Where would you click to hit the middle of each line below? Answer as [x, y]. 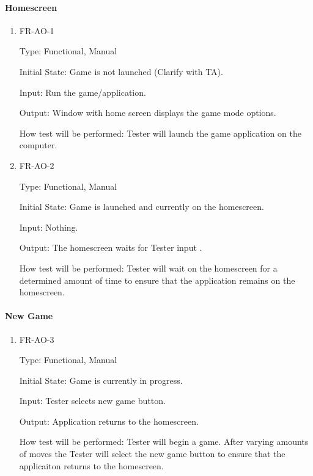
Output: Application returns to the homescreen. [109, 421]
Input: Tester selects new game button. [92, 401]
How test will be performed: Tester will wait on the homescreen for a [148, 268]
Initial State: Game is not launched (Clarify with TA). [121, 71]
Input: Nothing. [49, 227]
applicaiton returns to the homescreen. [91, 465]
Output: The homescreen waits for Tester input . [111, 247]
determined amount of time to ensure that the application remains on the [157, 280]
